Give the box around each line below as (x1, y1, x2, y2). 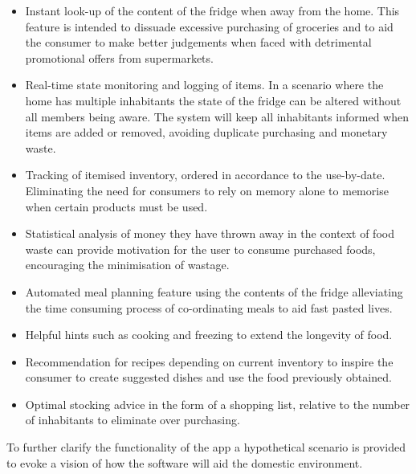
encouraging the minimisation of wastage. (25, 256, 230, 273)
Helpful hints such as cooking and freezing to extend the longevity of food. (25, 326, 393, 343)
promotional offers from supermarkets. (25, 49, 214, 66)
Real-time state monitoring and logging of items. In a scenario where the (25, 76, 384, 93)
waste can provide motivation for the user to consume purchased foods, (25, 240, 376, 257)
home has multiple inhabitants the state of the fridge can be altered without (25, 92, 402, 108)
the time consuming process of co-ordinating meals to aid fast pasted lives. (25, 299, 393, 316)
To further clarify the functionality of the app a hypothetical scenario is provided (6, 439, 406, 456)
